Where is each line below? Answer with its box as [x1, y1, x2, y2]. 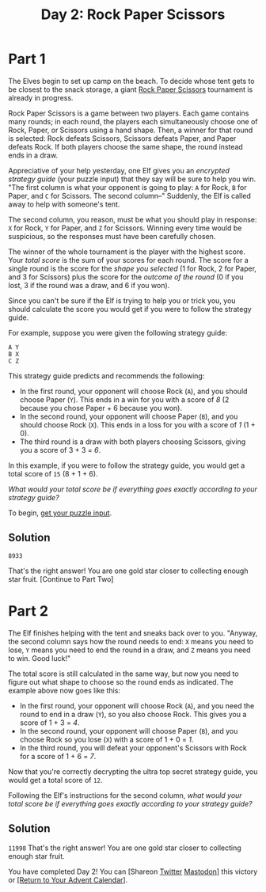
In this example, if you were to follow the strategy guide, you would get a [8, 461, 245, 470]
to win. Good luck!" [8, 653, 71, 662]
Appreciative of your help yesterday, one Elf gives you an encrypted [8, 165, 230, 175]
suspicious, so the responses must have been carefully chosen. [8, 231, 216, 241]
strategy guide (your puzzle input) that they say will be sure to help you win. [8, 174, 256, 184]
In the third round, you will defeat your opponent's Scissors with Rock [19, 742, 247, 753]
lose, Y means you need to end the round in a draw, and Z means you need [8, 645, 251, 655]
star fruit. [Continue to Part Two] [8, 574, 114, 583]
